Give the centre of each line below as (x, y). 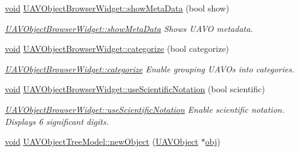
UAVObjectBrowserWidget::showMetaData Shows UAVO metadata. (129, 28)
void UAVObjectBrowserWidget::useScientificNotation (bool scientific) (135, 89)
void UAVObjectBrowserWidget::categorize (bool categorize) (117, 49)
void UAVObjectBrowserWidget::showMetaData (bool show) (117, 8)
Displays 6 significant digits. (57, 121)
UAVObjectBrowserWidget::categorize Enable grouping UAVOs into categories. (150, 68)
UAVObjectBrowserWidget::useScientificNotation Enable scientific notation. (145, 109)
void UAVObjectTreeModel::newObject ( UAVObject (102, 141)
